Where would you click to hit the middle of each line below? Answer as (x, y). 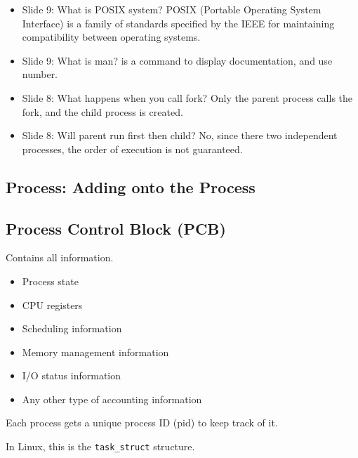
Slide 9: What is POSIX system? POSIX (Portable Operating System (172, 9)
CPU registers (52, 305)
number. (40, 74)
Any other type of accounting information (112, 399)
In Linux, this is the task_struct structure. (100, 446)
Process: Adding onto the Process (131, 187)
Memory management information (95, 352)
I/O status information (72, 375)
